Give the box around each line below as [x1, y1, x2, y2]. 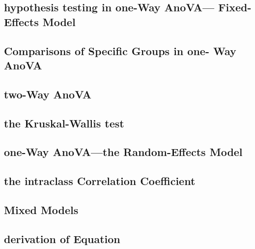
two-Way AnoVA [4, 86, 91, 101]
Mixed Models [4, 202, 79, 217]
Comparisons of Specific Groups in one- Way [4, 43, 236, 58]
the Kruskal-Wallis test [4, 115, 124, 130]
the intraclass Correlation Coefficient [4, 173, 196, 188]
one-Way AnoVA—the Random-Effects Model [4, 144, 243, 159]
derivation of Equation [4, 231, 120, 246]
